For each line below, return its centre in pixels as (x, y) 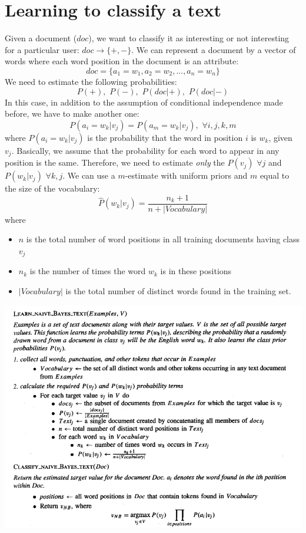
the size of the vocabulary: (52, 188)
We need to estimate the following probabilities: (91, 81)
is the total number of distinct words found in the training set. (178, 291)
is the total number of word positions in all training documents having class (163, 239)
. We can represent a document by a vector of (214, 49)
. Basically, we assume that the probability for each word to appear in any (145, 150)
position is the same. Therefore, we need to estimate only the (115, 162)
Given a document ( (41, 38)
